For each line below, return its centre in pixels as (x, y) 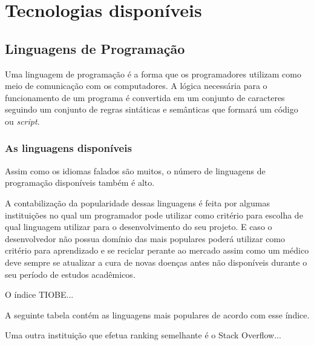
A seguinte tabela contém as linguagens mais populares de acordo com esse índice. (157, 314)
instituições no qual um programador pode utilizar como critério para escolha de (154, 215)
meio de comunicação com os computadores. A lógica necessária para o (136, 86)
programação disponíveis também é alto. (80, 182)
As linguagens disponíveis (68, 148)
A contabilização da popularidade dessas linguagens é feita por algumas (137, 202)
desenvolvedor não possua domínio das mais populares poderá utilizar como (145, 238)
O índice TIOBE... (39, 294)
